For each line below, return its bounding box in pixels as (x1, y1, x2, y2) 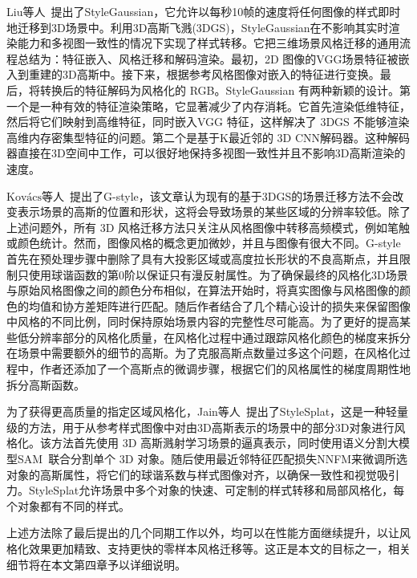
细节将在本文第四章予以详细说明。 (6, 556, 186, 572)
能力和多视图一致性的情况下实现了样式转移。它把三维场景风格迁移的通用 (17, 35, 399, 51)
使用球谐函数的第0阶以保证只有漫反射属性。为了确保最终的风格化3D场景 (28, 266, 408, 283)
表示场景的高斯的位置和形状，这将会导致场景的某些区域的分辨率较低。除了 (17, 203, 411, 220)
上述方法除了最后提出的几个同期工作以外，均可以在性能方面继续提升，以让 (6, 524, 399, 541)
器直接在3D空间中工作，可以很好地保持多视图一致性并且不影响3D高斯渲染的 (6, 144, 406, 161)
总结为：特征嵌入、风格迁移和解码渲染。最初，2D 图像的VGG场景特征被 (17, 50, 399, 67)
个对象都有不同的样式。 (6, 497, 130, 514)
